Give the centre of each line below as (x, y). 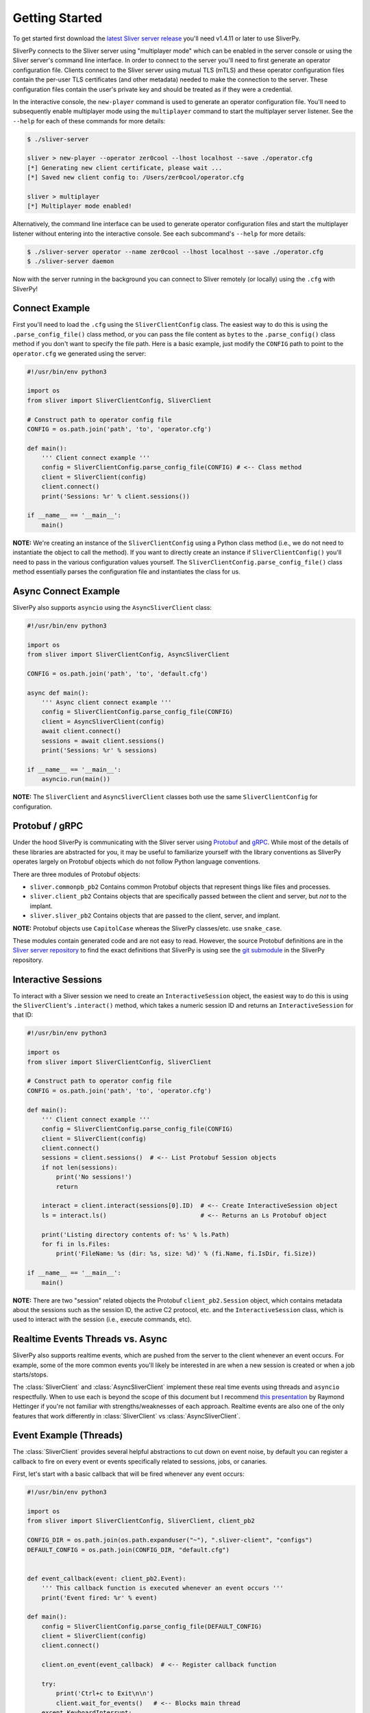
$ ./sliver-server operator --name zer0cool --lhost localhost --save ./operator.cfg (175, 251)
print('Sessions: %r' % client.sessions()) (115, 496)
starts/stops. (30, 1375)
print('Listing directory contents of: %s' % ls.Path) (135, 1234)
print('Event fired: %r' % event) (99, 1598)
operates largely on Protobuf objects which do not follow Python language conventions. (136, 862)
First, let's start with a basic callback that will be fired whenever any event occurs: (128, 1474)
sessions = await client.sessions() (103, 741)
